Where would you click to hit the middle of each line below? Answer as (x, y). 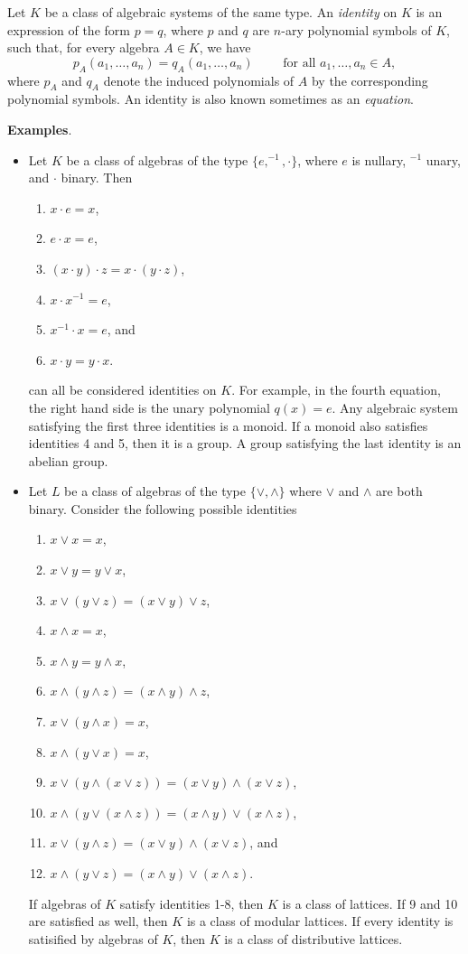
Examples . (40, 129)
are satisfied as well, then (98, 921)
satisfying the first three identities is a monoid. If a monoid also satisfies (228, 425)
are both (399, 491)
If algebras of (65, 903)
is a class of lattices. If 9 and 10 (370, 903)
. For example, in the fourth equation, (336, 390)
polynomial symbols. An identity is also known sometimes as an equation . (211, 99)
